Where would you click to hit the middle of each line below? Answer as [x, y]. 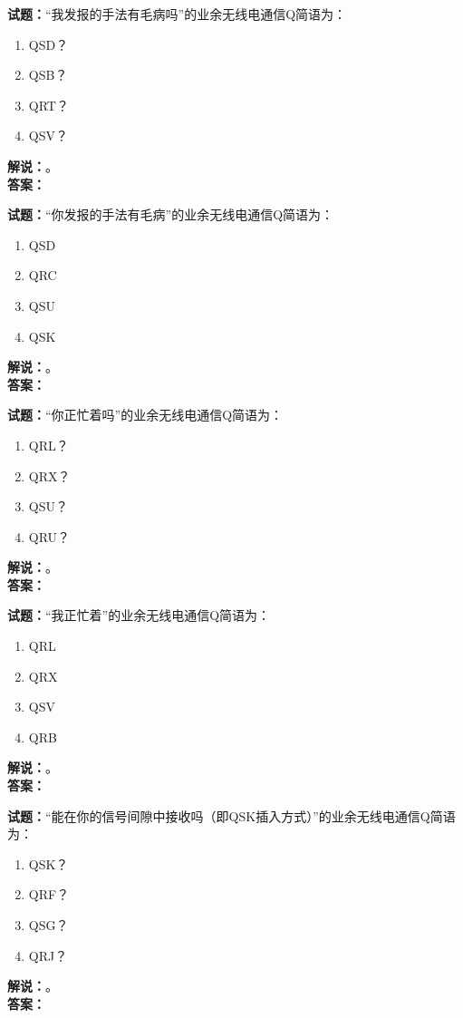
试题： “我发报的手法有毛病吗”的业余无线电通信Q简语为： [177, 14]
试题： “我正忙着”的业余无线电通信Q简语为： [139, 615]
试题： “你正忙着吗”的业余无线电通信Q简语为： [145, 415]
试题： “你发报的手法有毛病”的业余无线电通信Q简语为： [171, 214]
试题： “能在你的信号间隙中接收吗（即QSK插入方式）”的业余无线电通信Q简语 [231, 815]
